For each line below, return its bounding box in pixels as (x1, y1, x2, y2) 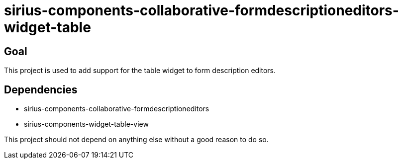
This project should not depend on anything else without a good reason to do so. (4, 135, 269, 144)
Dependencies (4, 83, 78, 96)
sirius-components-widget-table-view (24, 120, 149, 129)
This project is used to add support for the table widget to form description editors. (4, 66, 276, 75)
